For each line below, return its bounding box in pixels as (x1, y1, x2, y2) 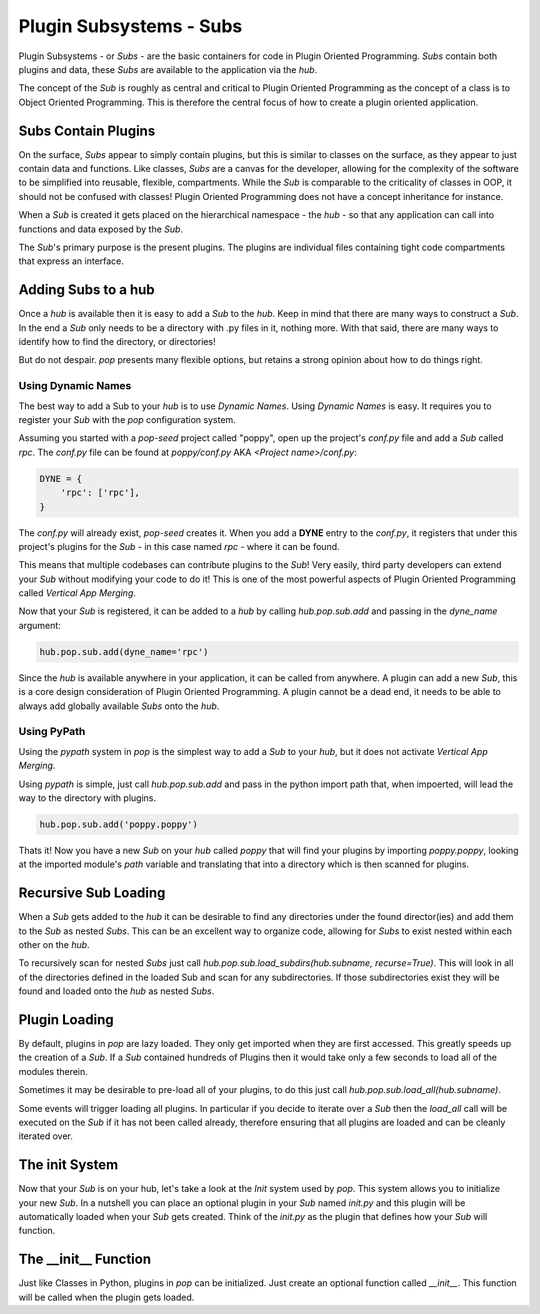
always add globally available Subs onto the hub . (18, 700, 220, 712)
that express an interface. (18, 255, 125, 267)
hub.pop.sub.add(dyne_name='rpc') (39, 646, 209, 657)
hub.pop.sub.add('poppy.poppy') (39, 818, 199, 830)
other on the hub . (18, 938, 90, 950)
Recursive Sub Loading (18, 885, 166, 902)
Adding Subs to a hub (18, 281, 155, 299)
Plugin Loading (18, 1011, 114, 1028)
